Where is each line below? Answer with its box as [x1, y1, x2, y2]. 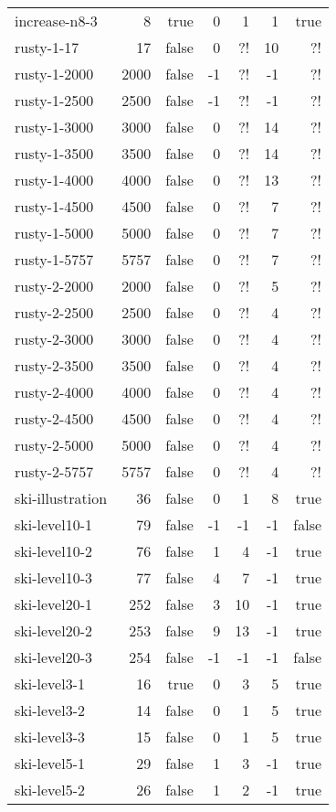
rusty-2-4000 [15, 381, 94, 402]
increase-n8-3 [15, 10, 98, 31]
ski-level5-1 [15, 753, 85, 774]
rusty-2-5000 [15, 434, 94, 455]
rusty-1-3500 [15, 143, 94, 164]
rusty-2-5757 [15, 461, 94, 482]
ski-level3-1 [15, 673, 85, 694]
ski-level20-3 [15, 646, 92, 668]
